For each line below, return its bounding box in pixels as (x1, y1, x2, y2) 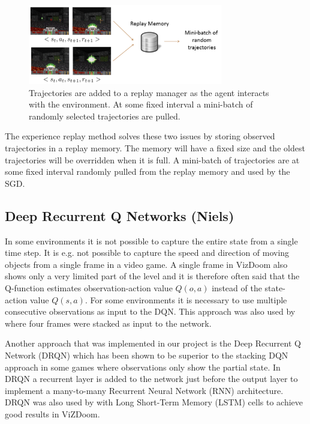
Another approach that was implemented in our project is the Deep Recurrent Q (5, 337, 301, 350)
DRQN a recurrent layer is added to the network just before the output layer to (5, 372, 298, 385)
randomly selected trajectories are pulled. (29, 109, 180, 122)
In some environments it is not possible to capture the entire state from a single (5, 234, 298, 247)
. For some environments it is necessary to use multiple (85, 293, 287, 306)
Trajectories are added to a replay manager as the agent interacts (29, 86, 269, 98)
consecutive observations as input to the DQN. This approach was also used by (5, 305, 296, 318)
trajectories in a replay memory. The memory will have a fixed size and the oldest (5, 142, 305, 154)
